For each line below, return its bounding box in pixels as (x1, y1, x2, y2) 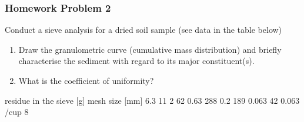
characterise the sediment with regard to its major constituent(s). (18, 55, 255, 67)
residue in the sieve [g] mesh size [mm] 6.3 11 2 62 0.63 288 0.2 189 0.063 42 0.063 (5, 94, 300, 106)
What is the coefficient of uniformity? (18, 74, 154, 86)
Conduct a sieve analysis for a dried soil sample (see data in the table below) (5, 23, 282, 36)
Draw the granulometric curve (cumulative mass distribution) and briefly (18, 43, 282, 55)
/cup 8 (5, 106, 29, 118)
